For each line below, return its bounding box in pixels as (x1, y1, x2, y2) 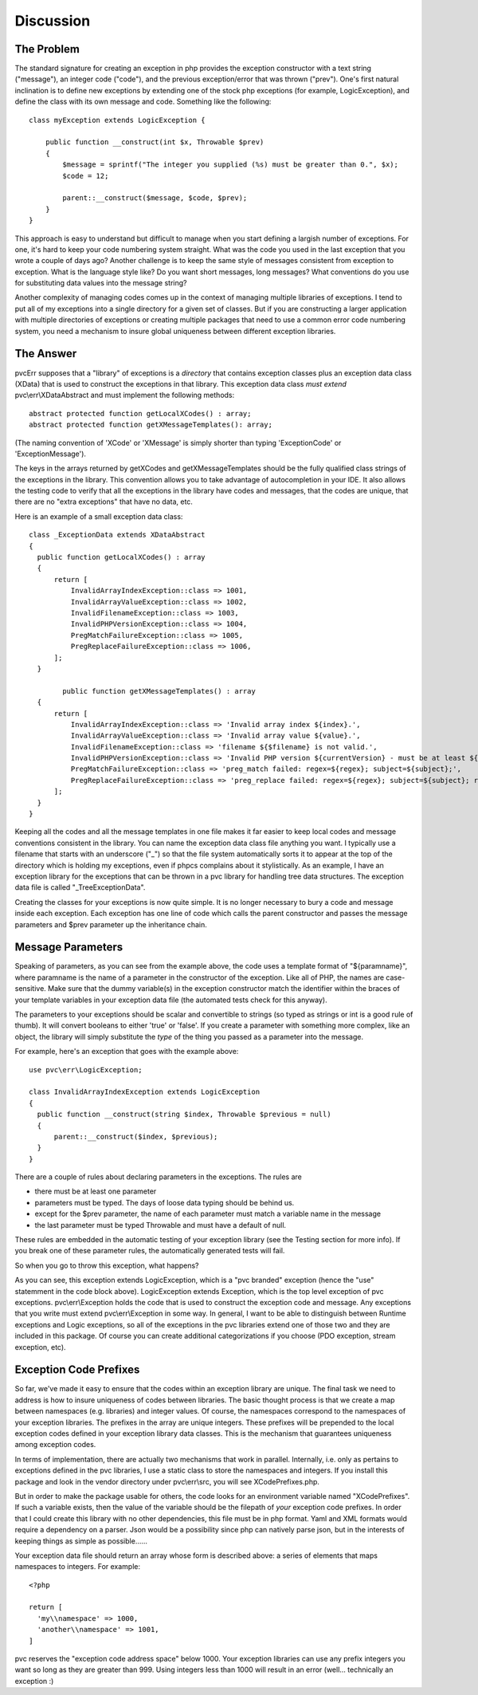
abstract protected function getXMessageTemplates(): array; (29, 420, 272, 430)
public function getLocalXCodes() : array (37, 553, 206, 562)
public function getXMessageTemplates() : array (62, 686, 257, 695)
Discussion (14, 12, 91, 29)
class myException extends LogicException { (29, 116, 206, 124)
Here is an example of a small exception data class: (14, 511, 183, 521)
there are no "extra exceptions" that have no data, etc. (14, 497, 193, 506)
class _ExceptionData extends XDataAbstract (29, 530, 206, 540)
